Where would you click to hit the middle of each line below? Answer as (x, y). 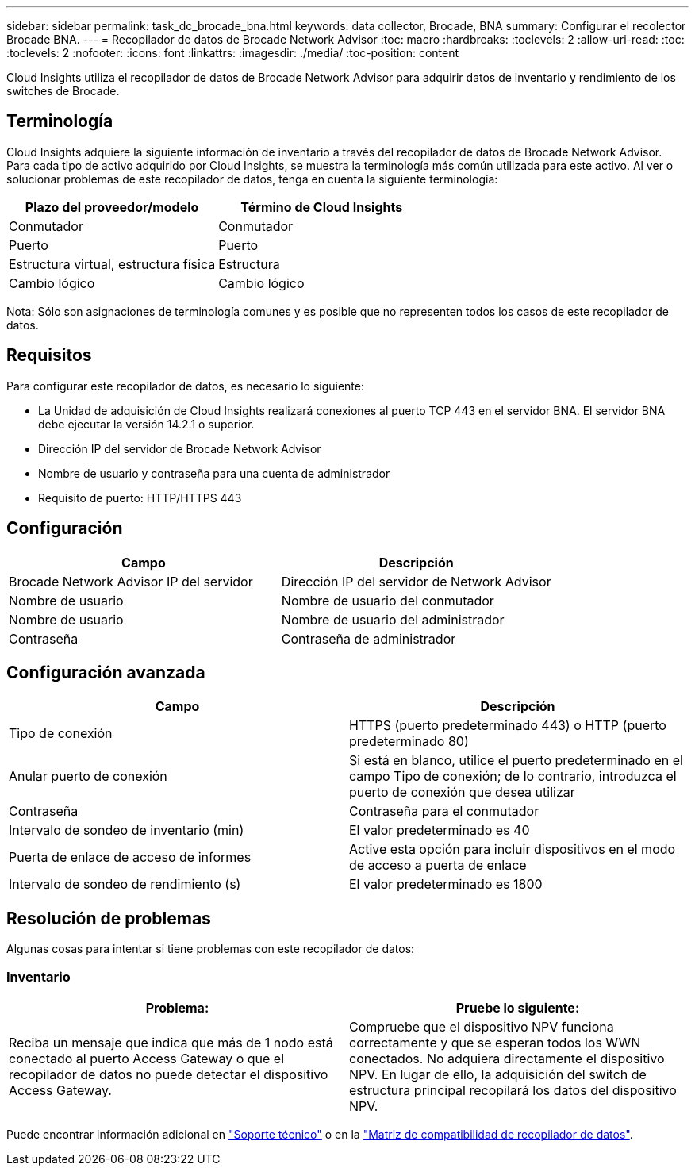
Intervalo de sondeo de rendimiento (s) (125, 884)
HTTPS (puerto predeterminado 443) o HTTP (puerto (508, 726)
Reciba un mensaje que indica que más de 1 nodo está (171, 1042)
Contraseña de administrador (369, 638)
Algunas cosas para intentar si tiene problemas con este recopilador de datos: (211, 949)
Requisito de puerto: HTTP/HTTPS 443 (140, 498)
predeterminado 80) (409, 742)
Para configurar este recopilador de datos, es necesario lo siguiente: (185, 386)
